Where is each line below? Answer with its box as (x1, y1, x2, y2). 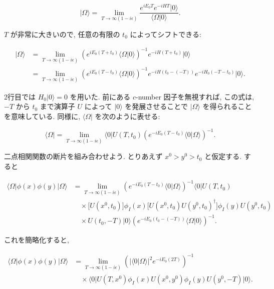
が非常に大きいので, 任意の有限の (10, 28, 120, 39)
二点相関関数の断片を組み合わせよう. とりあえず (4, 151, 163, 161)
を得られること (202, 101, 252, 111)
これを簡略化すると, (4, 234, 69, 245)
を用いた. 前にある (70, 91, 131, 101)
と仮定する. (204, 151, 242, 161)
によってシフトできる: (130, 28, 201, 39)
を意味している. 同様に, (4, 111, 81, 121)
